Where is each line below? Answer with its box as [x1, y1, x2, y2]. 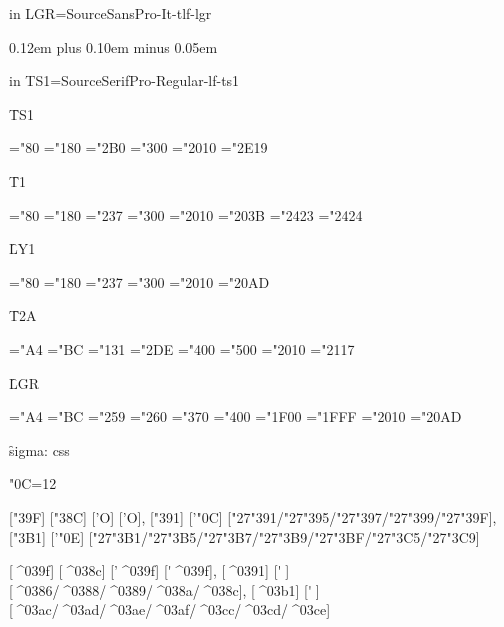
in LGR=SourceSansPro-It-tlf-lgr [9, 3, 212, 23]
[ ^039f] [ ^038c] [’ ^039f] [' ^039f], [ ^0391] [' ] [9, 560, 290, 581]
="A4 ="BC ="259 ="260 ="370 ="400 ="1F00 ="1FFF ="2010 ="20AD [9, 406, 462, 427]
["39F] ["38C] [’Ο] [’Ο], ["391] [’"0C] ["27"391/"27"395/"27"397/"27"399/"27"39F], [9, 506, 497, 527]
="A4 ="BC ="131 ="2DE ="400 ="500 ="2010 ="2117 [9, 338, 355, 359]
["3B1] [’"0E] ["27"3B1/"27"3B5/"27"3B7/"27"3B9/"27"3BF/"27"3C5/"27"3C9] [9, 526, 480, 547]
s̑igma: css [9, 439, 70, 460]
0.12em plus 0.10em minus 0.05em [9, 36, 218, 57]
